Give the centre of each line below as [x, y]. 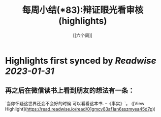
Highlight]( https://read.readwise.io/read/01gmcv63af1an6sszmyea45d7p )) [80, 109]
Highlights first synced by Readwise [81, 60]
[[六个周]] [83, 35]
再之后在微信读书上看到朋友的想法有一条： [70, 91]
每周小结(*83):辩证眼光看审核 [83, 10]
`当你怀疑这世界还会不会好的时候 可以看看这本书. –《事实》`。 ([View [75, 103]
